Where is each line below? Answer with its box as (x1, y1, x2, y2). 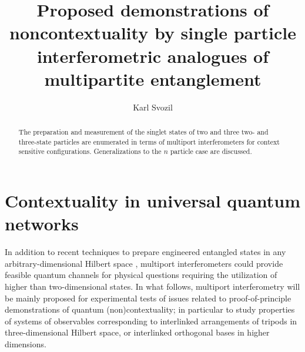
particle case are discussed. (170, 146, 252, 156)
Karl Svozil (133, 100, 173, 113)
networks (5, 212, 79, 236)
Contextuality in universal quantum (5, 189, 301, 213)
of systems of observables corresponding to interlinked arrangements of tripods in (5, 314, 297, 327)
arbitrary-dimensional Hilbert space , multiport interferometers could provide (5, 257, 283, 269)
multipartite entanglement (44, 66, 262, 90)
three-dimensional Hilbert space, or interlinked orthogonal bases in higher (5, 326, 270, 338)
